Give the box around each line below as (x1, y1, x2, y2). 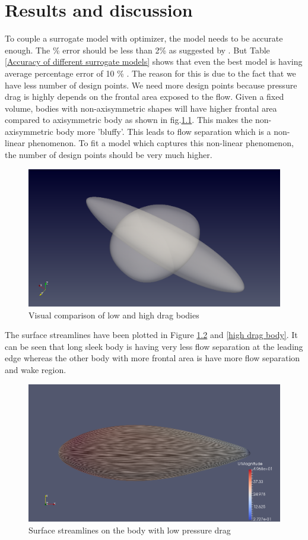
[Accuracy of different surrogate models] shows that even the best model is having (5, 55, 303, 68)
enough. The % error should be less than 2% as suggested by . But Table (5, 43, 270, 56)
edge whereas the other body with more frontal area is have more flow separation (5, 352, 300, 364)
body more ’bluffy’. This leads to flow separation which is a (56, 125, 271, 137)
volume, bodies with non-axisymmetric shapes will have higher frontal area (5, 102, 277, 114)
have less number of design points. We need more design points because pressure (5, 78, 297, 91)
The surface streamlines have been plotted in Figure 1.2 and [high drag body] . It (5, 329, 298, 341)
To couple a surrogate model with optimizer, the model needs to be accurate (5, 32, 283, 45)
